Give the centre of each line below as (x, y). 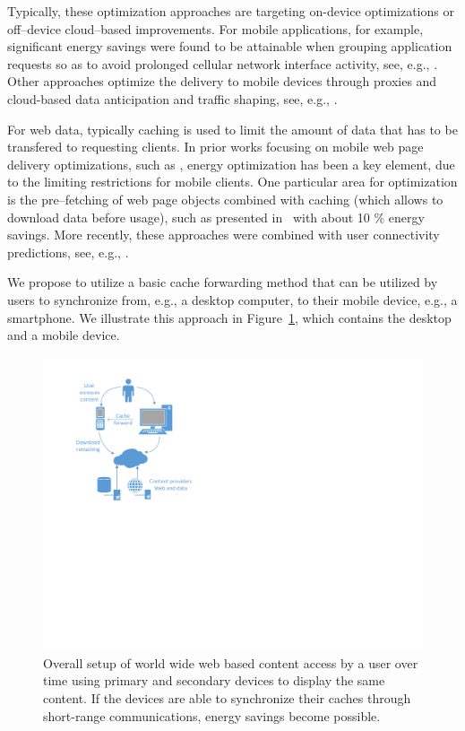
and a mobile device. (64, 335)
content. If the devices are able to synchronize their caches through (227, 697)
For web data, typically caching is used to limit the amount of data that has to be (232, 129)
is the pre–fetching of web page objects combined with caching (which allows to (225, 199)
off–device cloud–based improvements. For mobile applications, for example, (215, 28)
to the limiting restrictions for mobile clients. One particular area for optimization (232, 182)
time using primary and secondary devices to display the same (214, 680)
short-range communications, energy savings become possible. (212, 715)
